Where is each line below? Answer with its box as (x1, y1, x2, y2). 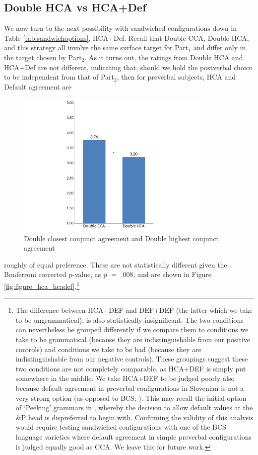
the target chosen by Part (4, 52, 82, 62)
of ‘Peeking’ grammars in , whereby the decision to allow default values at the (15, 402, 253, 413)
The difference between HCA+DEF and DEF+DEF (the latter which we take (15, 305, 253, 315)
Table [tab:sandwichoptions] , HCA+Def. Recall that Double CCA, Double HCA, (4, 32, 249, 43)
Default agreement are (4, 81, 71, 91)
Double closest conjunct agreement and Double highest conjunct (24, 233, 219, 243)
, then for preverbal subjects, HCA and (117, 72, 236, 82)
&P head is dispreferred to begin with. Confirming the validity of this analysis (15, 412, 254, 422)
